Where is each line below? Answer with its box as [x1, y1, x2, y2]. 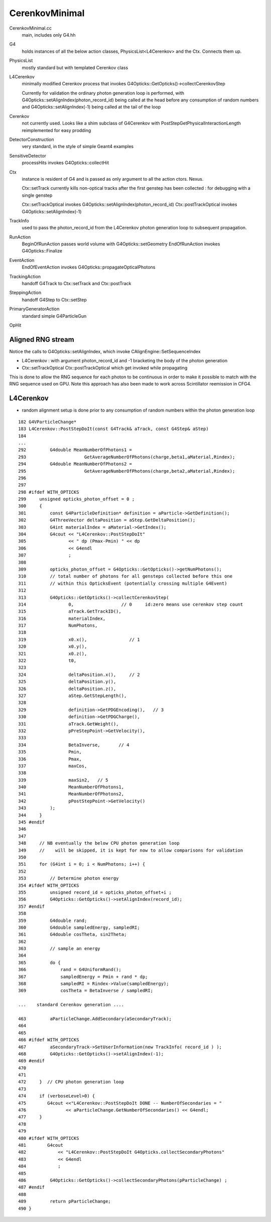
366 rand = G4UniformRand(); [18, 967, 121, 973]
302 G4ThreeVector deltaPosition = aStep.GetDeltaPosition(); [18, 517, 196, 523]
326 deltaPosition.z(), [18, 686, 116, 692]
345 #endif [18, 820, 45, 825]
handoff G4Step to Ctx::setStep [22, 297, 87, 303]
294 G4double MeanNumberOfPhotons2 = [18, 461, 132, 467]
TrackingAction [9, 274, 41, 280]
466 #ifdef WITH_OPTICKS [18, 1037, 79, 1043]
